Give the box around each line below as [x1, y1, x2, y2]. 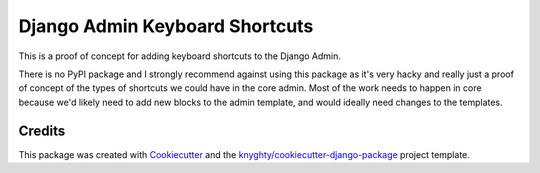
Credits [18, 122, 66, 139]
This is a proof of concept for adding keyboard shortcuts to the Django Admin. [18, 50, 342, 62]
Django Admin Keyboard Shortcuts [18, 15, 314, 37]
